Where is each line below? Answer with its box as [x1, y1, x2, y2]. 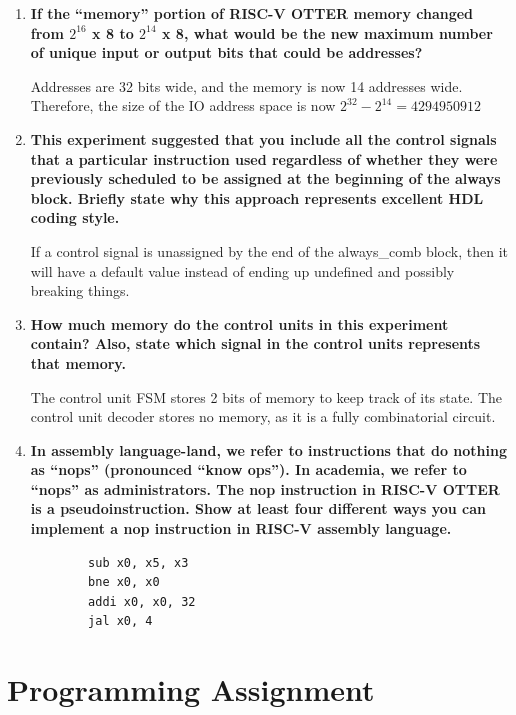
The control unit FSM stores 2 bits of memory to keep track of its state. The [30, 386, 503, 407]
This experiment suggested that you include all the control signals [30, 128, 497, 149]
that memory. [30, 352, 126, 373]
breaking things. [30, 280, 130, 301]
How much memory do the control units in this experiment [30, 313, 449, 334]
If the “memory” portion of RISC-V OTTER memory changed [30, 3, 474, 23]
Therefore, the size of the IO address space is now [30, 95, 336, 116]
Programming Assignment [7, 669, 375, 710]
